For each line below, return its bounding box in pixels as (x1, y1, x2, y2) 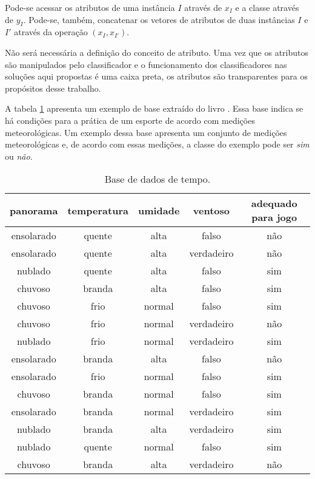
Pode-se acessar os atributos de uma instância (5, 1, 175, 13)
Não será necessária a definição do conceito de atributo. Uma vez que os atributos (5, 46, 308, 58)
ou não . (5, 149, 33, 162)
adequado (251, 196, 297, 211)
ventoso (193, 203, 230, 217)
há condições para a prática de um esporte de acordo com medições (5, 114, 255, 126)
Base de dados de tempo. (104, 172, 211, 186)
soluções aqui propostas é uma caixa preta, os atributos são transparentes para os (5, 70, 308, 83)
